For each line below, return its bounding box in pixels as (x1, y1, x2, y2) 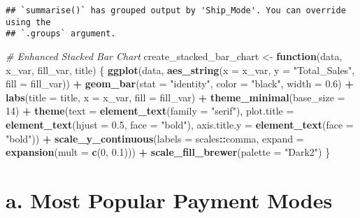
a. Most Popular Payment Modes (6, 185, 333, 214)
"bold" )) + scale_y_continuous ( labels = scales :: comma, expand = (6, 131, 304, 145)
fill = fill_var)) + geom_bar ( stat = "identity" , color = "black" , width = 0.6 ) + (6, 76, 354, 91)
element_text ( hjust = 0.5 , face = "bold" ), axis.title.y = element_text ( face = (6, 117, 354, 131)
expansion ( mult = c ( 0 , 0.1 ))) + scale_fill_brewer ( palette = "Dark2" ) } (6, 145, 331, 159)
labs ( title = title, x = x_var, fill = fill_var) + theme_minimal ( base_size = (6, 89, 345, 104)
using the (6, 17, 51, 27)
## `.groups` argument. (6, 29, 116, 39)
